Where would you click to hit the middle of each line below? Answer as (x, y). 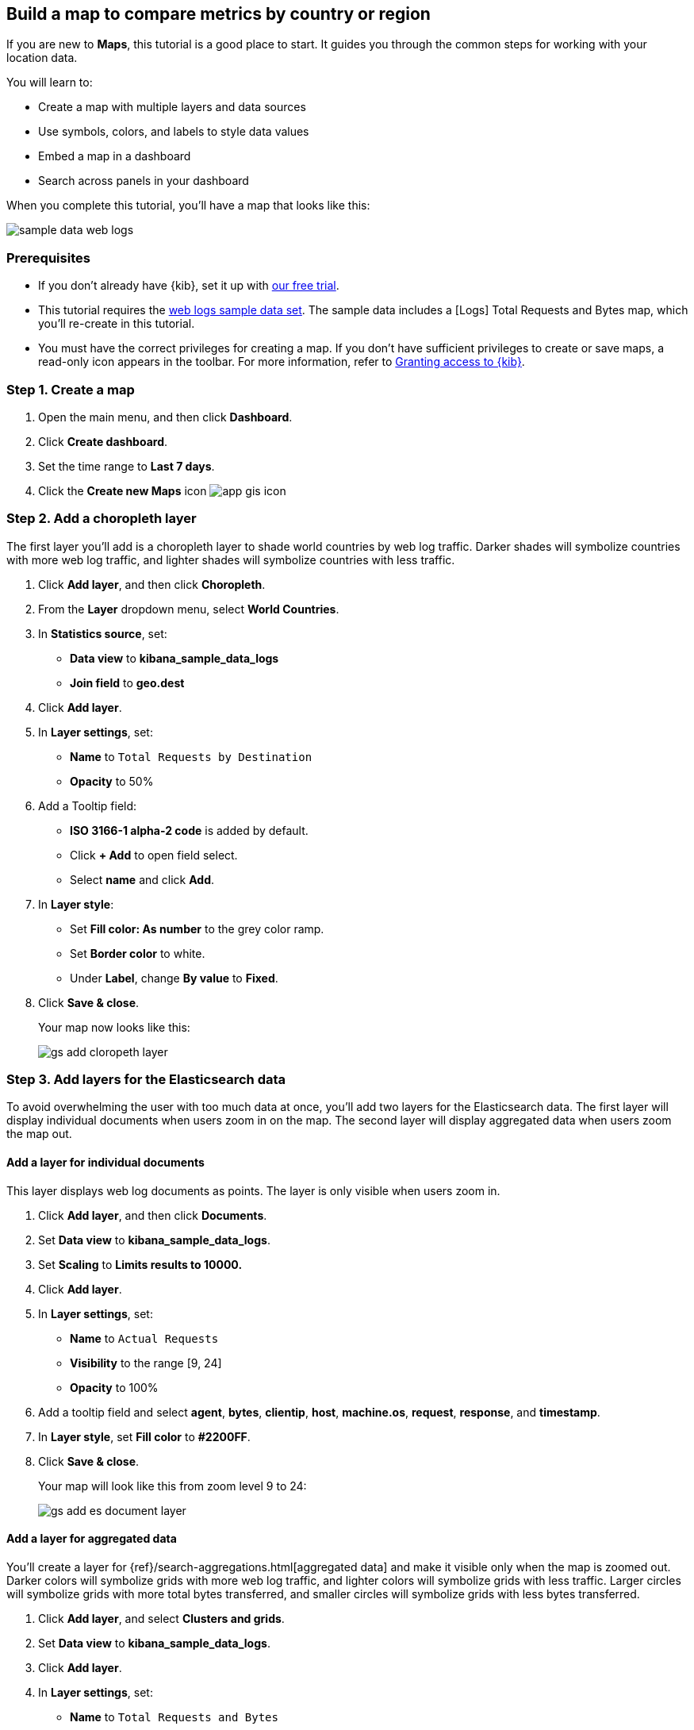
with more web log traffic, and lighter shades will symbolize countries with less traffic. (231, 559)
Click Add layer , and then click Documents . (153, 1215)
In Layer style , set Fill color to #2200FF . (144, 1436)
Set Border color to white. (138, 953)
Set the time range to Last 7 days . (127, 466)
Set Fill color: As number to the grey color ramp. (197, 928)
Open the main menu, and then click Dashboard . (165, 417)
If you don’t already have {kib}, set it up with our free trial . (189, 286)
